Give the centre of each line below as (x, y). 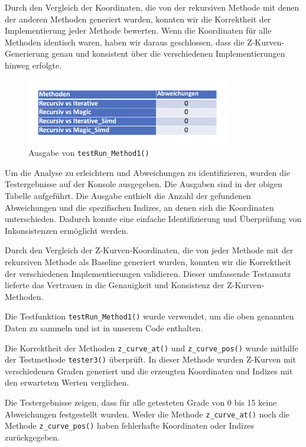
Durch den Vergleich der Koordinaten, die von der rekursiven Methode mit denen (152, 7)
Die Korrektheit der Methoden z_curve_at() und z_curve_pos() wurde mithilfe (152, 348)
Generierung (27, 53)
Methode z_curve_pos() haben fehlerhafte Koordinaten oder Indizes (129, 425)
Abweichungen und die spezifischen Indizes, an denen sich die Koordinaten (139, 207)
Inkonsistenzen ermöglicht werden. (67, 230)
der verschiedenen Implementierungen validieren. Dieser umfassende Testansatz (148, 273)
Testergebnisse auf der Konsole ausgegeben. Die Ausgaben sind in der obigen (144, 184)
